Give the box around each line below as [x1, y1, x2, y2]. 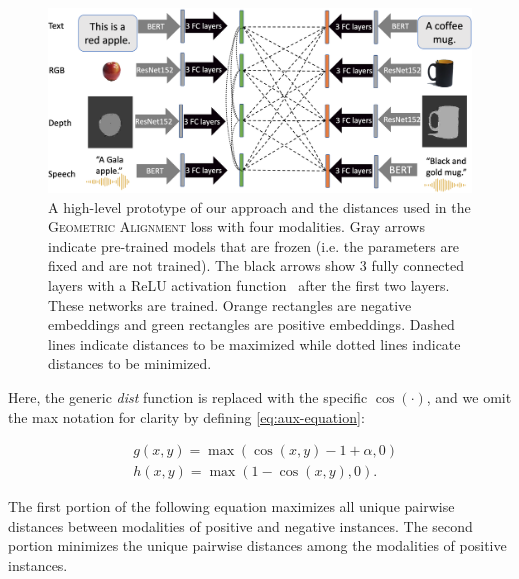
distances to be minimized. [48, 353, 212, 374]
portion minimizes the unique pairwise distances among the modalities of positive [8, 535, 507, 556]
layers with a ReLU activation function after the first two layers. [48, 275, 450, 296]
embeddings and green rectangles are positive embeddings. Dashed [48, 314, 455, 335]
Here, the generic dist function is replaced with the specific [8, 387, 368, 408]
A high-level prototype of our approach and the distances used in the [48, 196, 471, 217]
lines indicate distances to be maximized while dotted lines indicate [48, 333, 461, 354]
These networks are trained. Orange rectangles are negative [48, 294, 412, 315]
